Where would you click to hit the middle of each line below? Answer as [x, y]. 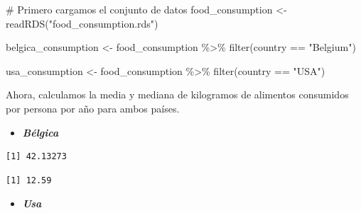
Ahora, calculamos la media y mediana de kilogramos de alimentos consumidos [177, 94]
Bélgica [41, 132]
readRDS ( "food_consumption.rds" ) [82, 23]
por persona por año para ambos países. [93, 108]
